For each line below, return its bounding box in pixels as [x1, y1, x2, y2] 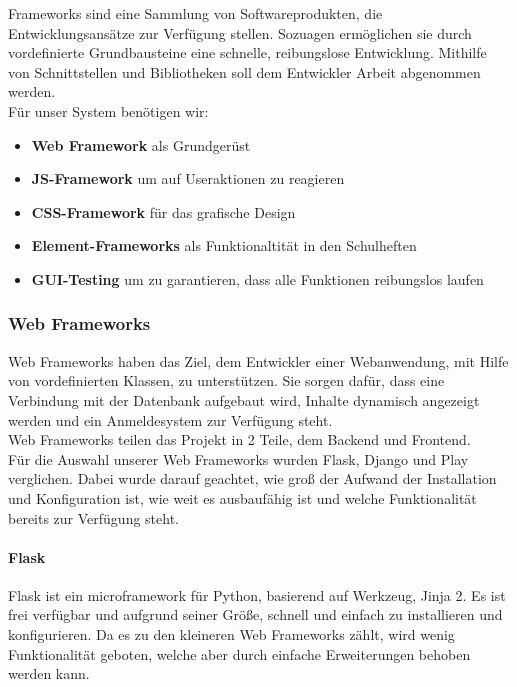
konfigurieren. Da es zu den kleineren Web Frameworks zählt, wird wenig [8, 624, 455, 645]
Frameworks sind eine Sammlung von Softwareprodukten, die [8, 3, 383, 23]
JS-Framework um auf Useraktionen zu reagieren [31, 168, 345, 189]
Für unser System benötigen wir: [8, 100, 209, 121]
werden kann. [8, 663, 90, 684]
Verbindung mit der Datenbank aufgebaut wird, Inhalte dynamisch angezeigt [8, 389, 480, 410]
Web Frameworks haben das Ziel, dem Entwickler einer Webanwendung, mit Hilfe [8, 350, 509, 371]
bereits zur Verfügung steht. [8, 507, 180, 528]
